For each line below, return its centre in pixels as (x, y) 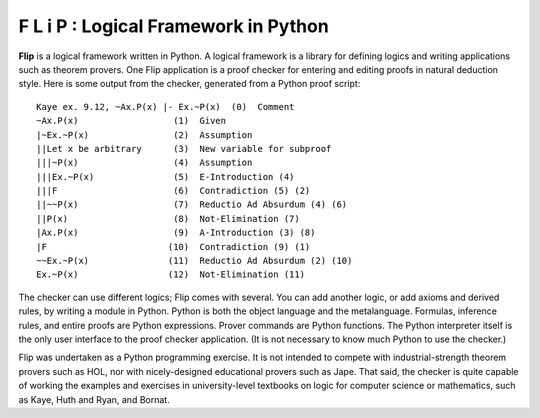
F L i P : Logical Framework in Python (173, 26)
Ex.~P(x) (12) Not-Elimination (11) (170, 274)
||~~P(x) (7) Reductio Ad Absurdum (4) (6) (192, 204)
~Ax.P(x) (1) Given (131, 121)
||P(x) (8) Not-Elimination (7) (168, 218)
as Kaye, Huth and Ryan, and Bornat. (94, 399)
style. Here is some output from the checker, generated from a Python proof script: (189, 84)
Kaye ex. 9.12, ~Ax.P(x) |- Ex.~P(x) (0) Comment (165, 106)
